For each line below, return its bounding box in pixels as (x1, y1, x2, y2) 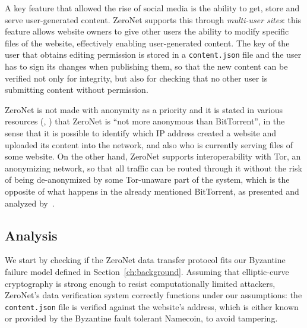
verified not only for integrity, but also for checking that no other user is (5, 71, 268, 84)
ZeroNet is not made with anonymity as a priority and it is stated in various (5, 103, 283, 115)
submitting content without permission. (5, 83, 148, 96)
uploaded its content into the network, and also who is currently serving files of (5, 138, 293, 151)
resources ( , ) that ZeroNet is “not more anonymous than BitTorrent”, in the (5, 115, 285, 127)
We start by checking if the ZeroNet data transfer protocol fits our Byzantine (5, 254, 286, 266)
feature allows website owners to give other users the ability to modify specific (5, 25, 289, 38)
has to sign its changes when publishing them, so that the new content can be (5, 60, 288, 73)
